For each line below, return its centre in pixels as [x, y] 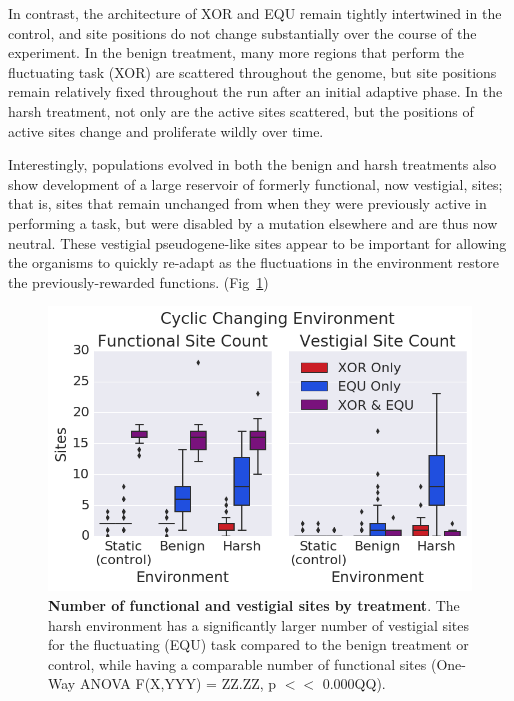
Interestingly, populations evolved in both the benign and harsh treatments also [252, 164]
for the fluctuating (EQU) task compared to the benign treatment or [258, 644]
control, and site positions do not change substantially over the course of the [242, 32]
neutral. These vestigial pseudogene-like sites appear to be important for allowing [257, 242]
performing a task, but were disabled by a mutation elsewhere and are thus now [253, 222]
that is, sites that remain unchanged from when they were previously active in [247, 203]
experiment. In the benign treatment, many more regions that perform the [236, 52]
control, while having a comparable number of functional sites [237, 663]
